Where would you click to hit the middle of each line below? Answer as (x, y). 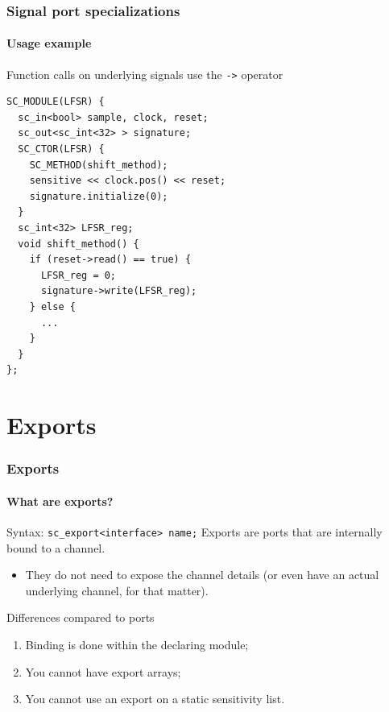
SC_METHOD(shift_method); (99, 165)
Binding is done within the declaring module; (137, 645)
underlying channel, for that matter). (117, 590)
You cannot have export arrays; (103, 671)
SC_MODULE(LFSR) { (56, 102)
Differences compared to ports (81, 617)
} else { (52, 307)
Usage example (49, 43)
